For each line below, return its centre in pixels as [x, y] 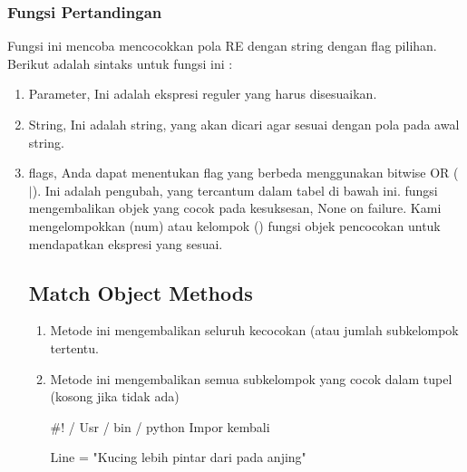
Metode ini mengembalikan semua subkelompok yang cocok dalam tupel [251, 378]
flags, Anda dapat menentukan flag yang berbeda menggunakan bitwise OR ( [243, 173]
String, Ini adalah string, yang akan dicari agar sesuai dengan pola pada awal [244, 124]
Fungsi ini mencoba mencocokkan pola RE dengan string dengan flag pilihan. [222, 46]
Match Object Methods [141, 292]
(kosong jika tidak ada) [115, 396]
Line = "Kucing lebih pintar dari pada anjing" [178, 457]
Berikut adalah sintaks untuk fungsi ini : [120, 63]
